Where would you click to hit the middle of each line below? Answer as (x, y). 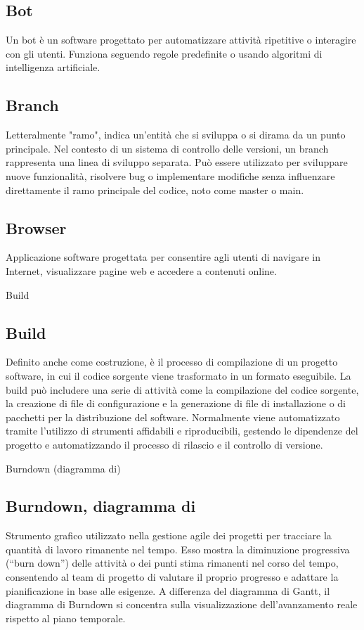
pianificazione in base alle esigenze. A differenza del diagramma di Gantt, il (168, 590)
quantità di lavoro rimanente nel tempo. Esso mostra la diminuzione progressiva (178, 549)
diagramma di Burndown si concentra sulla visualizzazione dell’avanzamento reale (182, 604)
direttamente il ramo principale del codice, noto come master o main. (155, 189)
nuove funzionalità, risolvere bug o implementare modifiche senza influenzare (170, 175)
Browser (36, 227)
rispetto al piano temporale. (66, 618)
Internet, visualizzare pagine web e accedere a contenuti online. (141, 270)
